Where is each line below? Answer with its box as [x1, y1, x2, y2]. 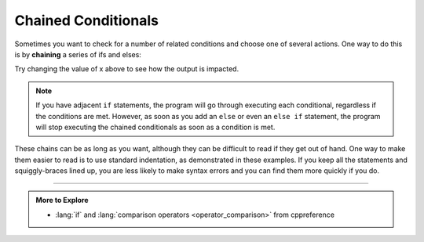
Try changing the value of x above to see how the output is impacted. [14, 64, 239, 74]
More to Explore [35, 196, 90, 205]
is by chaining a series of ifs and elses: [14, 49, 141, 59]
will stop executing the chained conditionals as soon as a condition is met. [35, 122, 276, 132]
